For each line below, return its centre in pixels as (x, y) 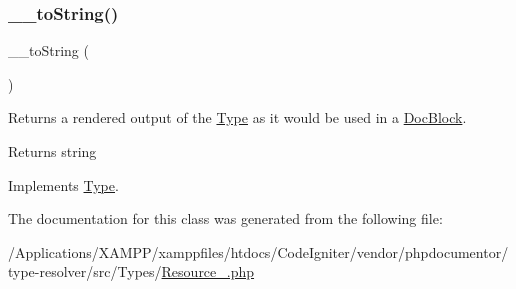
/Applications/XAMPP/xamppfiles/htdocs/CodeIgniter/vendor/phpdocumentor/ (258, 251)
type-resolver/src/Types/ (85, 271)
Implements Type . (63, 184)
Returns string (52, 151)
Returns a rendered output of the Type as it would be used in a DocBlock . (237, 117)
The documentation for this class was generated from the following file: (225, 218)
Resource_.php (208, 271)
